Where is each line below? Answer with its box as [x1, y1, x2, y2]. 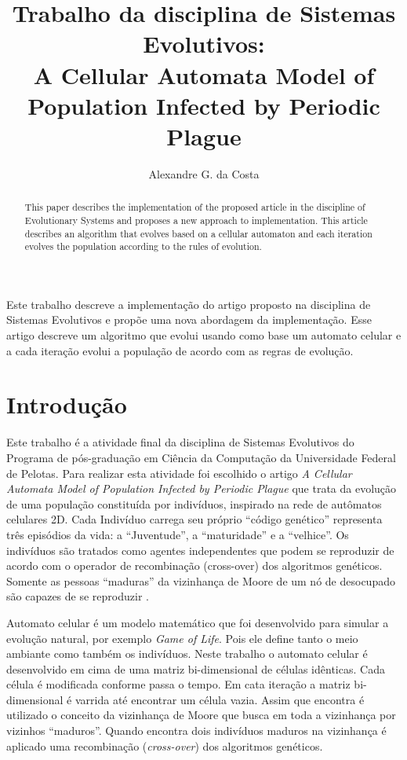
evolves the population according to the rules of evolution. [24, 240, 262, 253]
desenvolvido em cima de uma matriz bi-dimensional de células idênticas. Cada [6, 660, 385, 677]
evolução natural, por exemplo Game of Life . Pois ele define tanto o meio [6, 630, 358, 646]
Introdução [6, 388, 127, 420]
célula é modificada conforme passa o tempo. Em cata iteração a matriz [6, 676, 351, 692]
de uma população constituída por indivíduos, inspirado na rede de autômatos [6, 495, 382, 512]
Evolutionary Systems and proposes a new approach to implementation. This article [24, 213, 368, 226]
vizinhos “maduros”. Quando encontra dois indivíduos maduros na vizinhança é [6, 722, 387, 739]
